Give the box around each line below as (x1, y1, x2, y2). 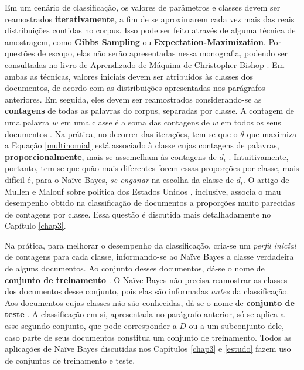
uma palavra (5, 116, 50, 128)
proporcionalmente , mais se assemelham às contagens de (5, 150, 217, 162)
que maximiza (247, 127, 297, 140)
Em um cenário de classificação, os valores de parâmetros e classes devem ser (5, 1, 281, 13)
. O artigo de (242, 173, 289, 185)
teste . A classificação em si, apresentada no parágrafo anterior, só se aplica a (5, 308, 285, 320)
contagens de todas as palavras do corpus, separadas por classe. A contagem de (5, 104, 294, 117)
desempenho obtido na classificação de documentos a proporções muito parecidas (5, 196, 295, 209)
